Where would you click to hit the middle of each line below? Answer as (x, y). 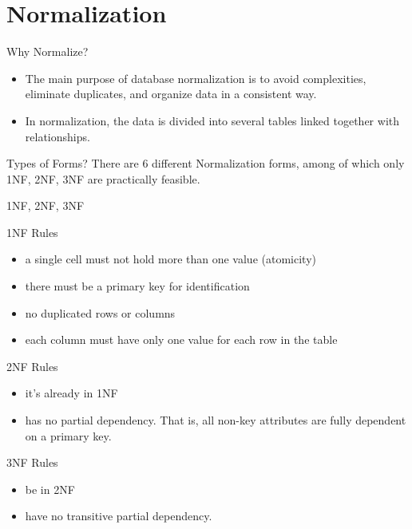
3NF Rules (32, 462)
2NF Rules (32, 366)
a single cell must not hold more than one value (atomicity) (170, 259)
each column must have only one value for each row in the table (181, 340)
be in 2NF (50, 489)
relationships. (57, 136)
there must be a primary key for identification (137, 286)
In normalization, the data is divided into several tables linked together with (212, 120)
